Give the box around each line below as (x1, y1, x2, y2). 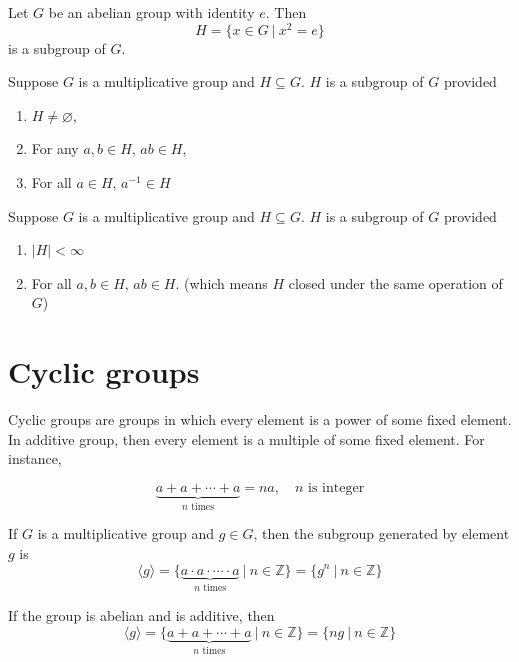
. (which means (175, 272, 268, 293)
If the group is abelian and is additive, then (8, 604, 275, 625)
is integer (308, 480, 365, 495)
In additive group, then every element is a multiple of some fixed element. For (8, 428, 485, 449)
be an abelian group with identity (48, 2, 255, 22)
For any (31, 138, 79, 159)
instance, (8, 448, 62, 469)
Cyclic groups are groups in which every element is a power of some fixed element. (8, 409, 512, 430)
